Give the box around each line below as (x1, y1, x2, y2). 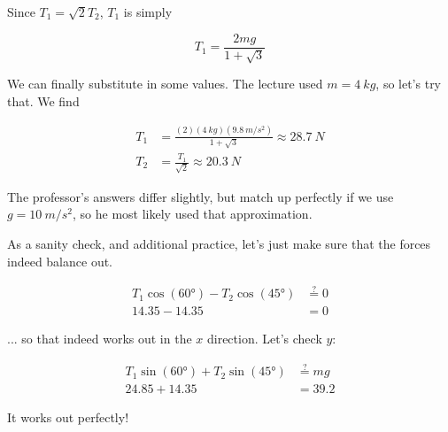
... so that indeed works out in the (7, 329, 192, 348)
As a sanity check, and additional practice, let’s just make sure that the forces (7, 234, 431, 252)
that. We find (7, 91, 80, 110)
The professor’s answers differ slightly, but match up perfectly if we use (7, 187, 394, 205)
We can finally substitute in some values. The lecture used (7, 74, 323, 93)
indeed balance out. (7, 251, 113, 270)
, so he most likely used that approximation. (73, 204, 313, 223)
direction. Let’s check (206, 329, 322, 348)
